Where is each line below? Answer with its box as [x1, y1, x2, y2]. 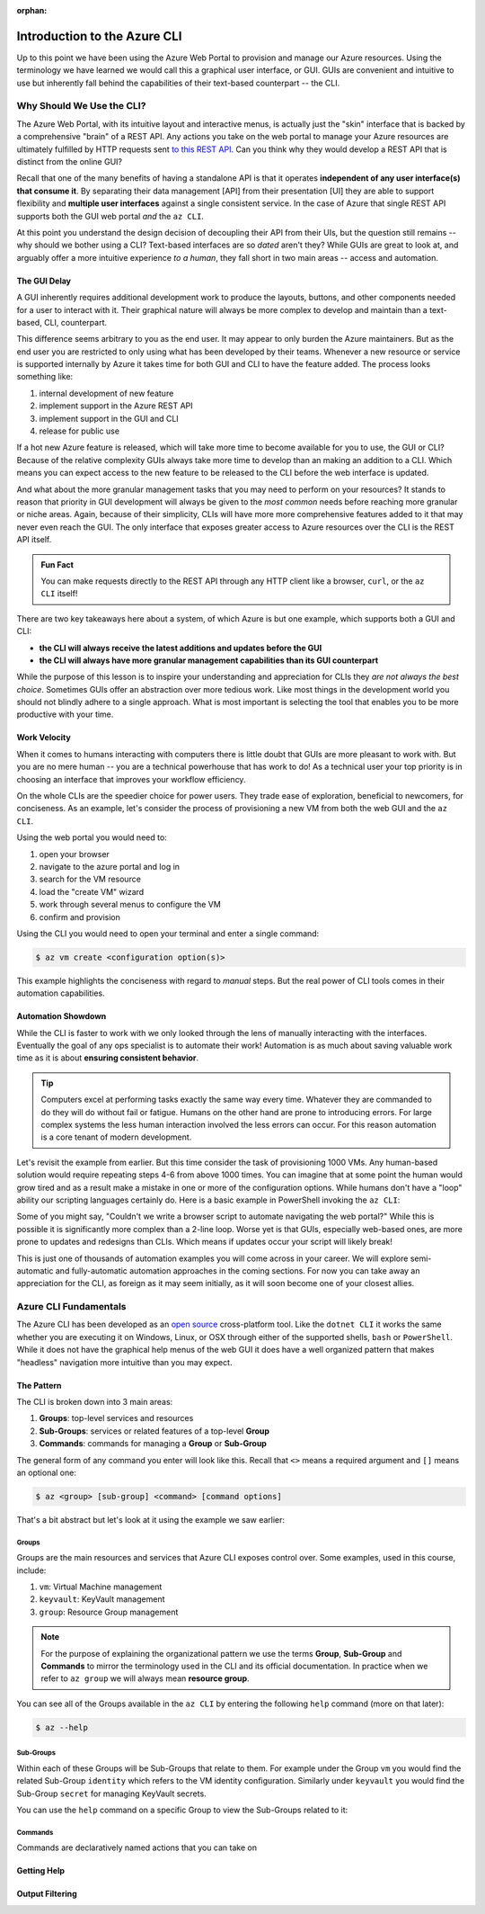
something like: [16, 371, 74, 382]
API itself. [16, 534, 52, 545]
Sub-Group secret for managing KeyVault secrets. [16, 1788, 207, 1799]
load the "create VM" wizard [39, 886, 145, 897]
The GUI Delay [16, 275, 72, 286]
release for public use [39, 425, 120, 436]
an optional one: [16, 1467, 76, 1478]
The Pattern [16, 1380, 62, 1391]
